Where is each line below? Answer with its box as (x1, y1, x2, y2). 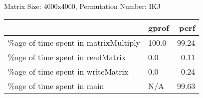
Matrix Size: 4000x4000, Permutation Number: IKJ (4, 1, 161, 11)
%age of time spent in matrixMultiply (8, 36, 141, 48)
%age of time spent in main (8, 80, 104, 92)
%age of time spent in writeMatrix (8, 65, 129, 77)
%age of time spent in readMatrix (8, 51, 126, 63)
